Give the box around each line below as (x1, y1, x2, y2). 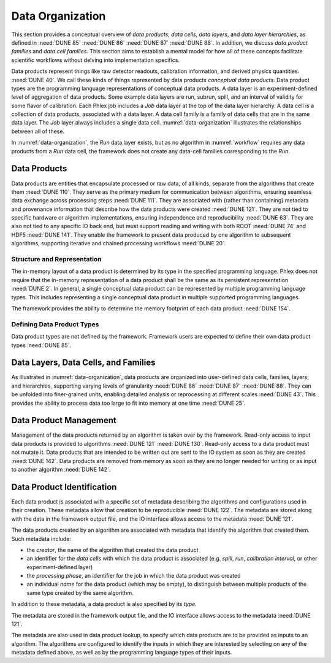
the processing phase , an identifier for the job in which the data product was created (26, 572, 242, 580)
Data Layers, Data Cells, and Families (11, 358, 156, 368)
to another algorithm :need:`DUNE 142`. (11, 466, 111, 473)
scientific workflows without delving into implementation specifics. (11, 56, 180, 64)
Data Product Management (11, 415, 116, 426)
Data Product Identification (11, 481, 117, 492)
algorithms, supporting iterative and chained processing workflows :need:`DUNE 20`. (11, 240, 226, 247)
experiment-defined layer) (26, 563, 93, 570)
